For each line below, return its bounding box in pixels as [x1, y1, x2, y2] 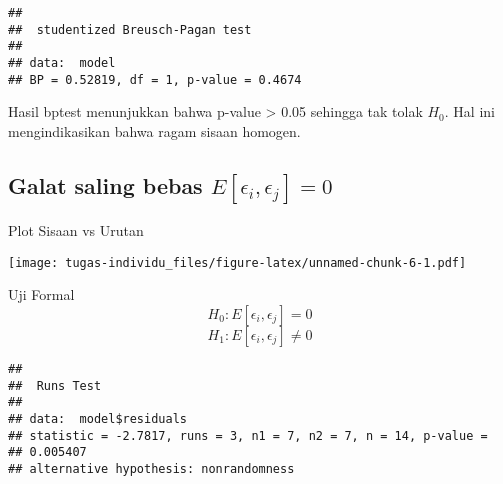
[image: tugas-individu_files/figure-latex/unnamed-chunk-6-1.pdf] [8, 255, 467, 270]
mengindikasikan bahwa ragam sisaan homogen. [8, 120, 301, 141]
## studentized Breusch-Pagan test [8, 22, 252, 37]
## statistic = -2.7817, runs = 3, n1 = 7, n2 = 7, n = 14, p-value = [8, 428, 488, 443]
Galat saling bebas [8, 169, 203, 200]
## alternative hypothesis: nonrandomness [8, 461, 295, 476]
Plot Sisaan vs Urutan [8, 220, 144, 241]
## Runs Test [8, 378, 102, 393]
